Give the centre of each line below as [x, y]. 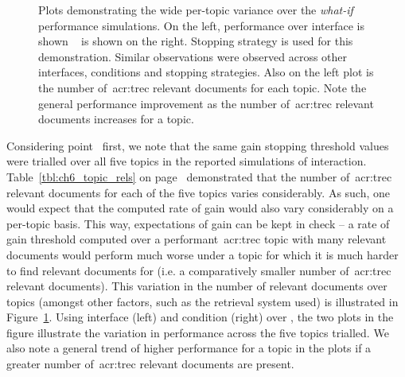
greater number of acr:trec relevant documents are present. [150, 364]
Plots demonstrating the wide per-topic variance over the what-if [196, 10]
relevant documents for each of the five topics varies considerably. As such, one [199, 192]
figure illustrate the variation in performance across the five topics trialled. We [198, 332]
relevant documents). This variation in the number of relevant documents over [197, 286]
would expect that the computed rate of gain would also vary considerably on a [200, 208]
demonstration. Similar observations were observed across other [193, 56]
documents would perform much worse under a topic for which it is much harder [202, 254]
